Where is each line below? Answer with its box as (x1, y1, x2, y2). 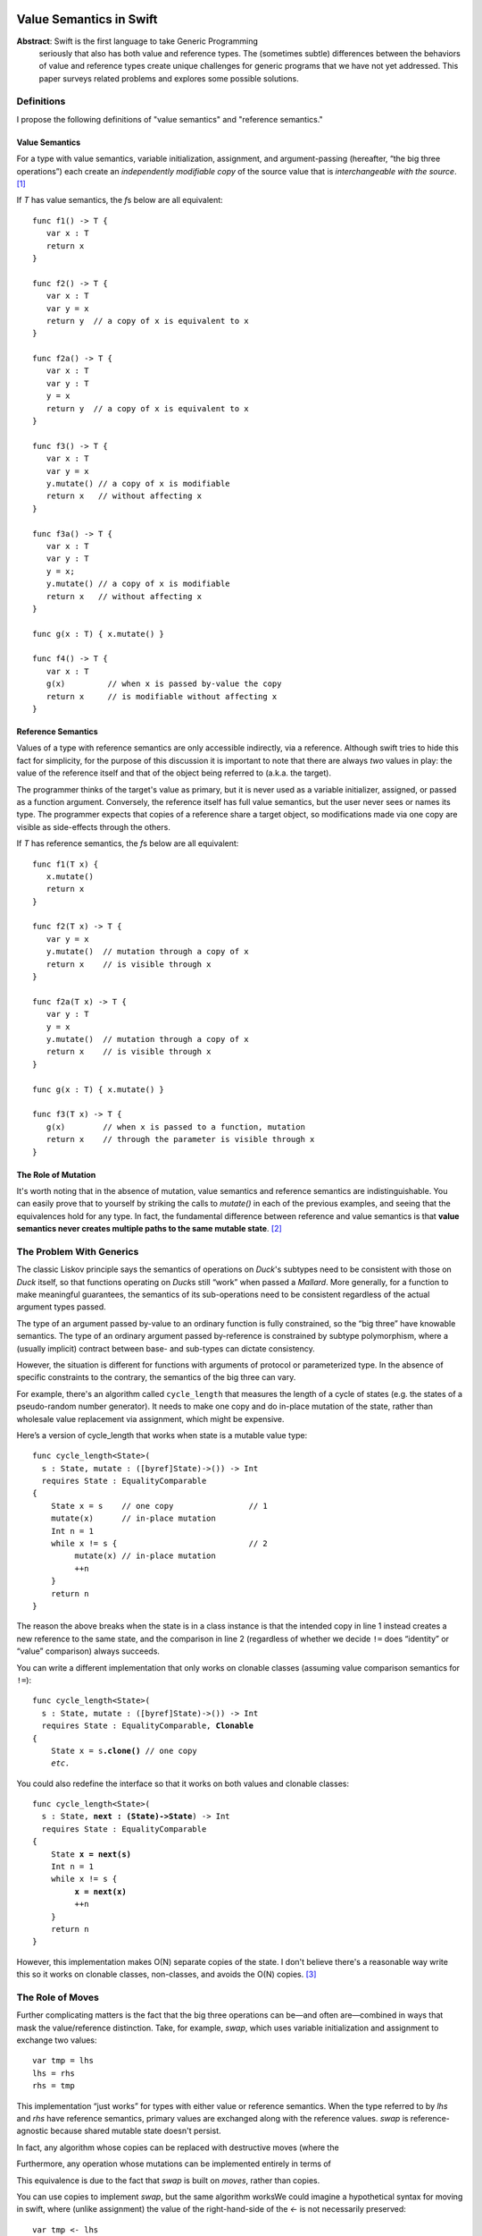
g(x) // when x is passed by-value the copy (46, 679, 282, 689)
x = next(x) (74, 1886, 127, 1896)
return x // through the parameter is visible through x (46, 1134, 315, 1145)
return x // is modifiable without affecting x (46, 691, 278, 701)
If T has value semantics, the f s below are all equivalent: (16, 195, 223, 206)
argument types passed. (16, 1301, 106, 1312)
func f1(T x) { (32, 859, 99, 869)
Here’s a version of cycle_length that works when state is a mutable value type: (16, 1429, 308, 1440)
